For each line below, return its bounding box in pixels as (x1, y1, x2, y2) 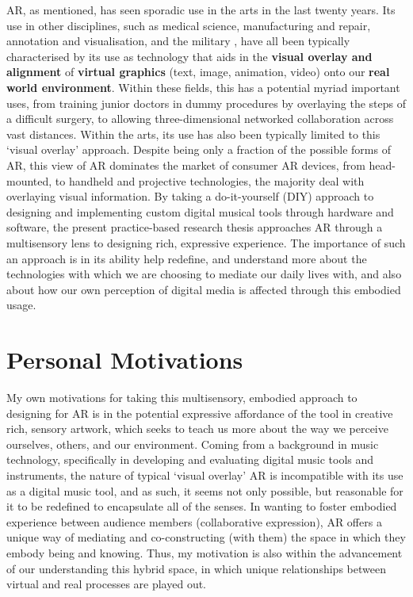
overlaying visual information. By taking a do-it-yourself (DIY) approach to (6, 188, 374, 205)
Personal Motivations (6, 343, 243, 376)
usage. (6, 297, 36, 313)
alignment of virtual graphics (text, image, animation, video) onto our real (6, 63, 390, 80)
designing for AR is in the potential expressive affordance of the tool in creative (6, 404, 393, 421)
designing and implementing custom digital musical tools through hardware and (6, 203, 394, 220)
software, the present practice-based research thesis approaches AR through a (6, 219, 383, 235)
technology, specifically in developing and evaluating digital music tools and (6, 451, 374, 468)
